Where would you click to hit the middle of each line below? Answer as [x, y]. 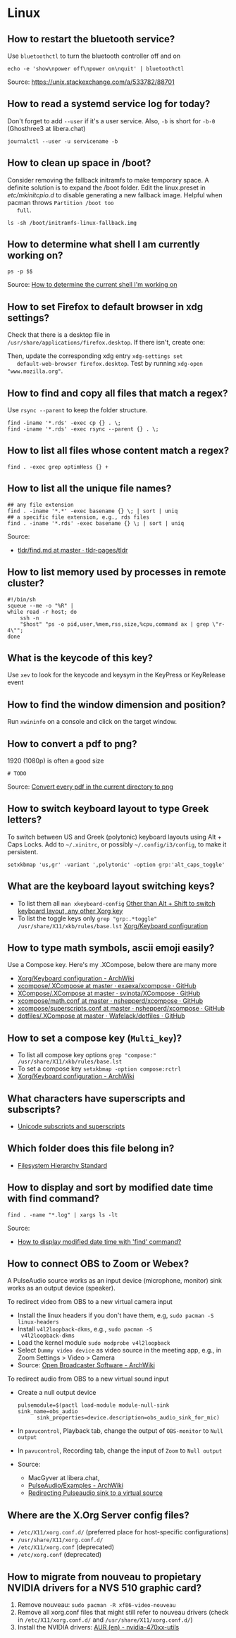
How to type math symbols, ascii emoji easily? [111, 948]
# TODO [17, 773]
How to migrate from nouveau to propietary [105, 1577]
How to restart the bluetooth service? [91, 39]
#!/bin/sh [22, 599]
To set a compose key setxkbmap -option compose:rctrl [99, 1069]
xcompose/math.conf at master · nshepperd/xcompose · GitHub [110, 1001]
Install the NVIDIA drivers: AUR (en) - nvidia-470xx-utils [98, 1627]
